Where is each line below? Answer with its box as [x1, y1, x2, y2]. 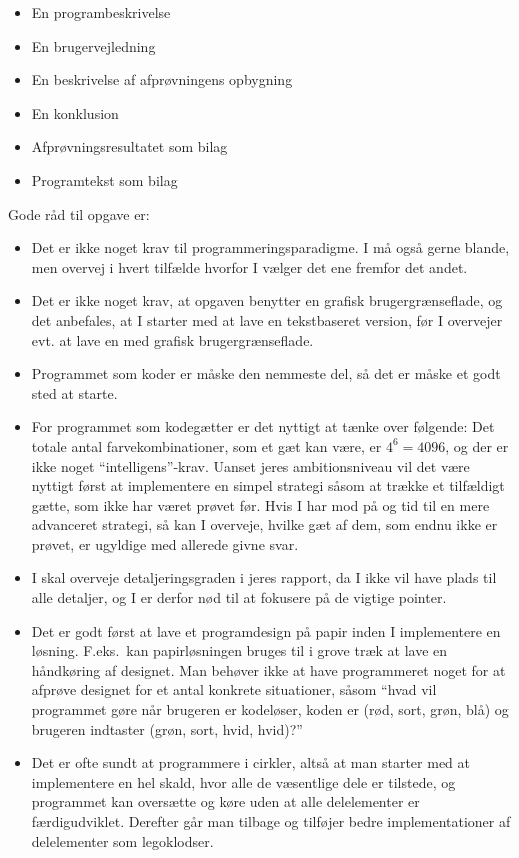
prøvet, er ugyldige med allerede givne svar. [31, 533, 299, 554]
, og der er [445, 435, 509, 456]
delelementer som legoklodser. [31, 830, 214, 851]
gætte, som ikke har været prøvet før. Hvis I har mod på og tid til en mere [31, 494, 490, 515]
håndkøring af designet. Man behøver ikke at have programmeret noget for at [31, 659, 506, 680]
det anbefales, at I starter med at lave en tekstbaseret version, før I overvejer [31, 309, 503, 330]
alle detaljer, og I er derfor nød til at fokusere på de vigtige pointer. [31, 587, 447, 608]
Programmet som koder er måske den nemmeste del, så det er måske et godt [31, 363, 501, 384]
